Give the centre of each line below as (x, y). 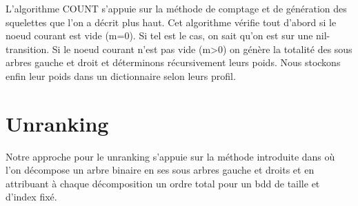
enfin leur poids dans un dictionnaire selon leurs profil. (121, 75)
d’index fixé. (31, 197)
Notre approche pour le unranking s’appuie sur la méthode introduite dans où (170, 156)
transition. (28, 49)
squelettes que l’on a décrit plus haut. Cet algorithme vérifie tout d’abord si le (171, 22)
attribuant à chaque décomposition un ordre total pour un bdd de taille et (163, 183)
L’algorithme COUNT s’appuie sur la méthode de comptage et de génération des (176, 8)
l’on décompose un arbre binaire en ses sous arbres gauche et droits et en (160, 170)
